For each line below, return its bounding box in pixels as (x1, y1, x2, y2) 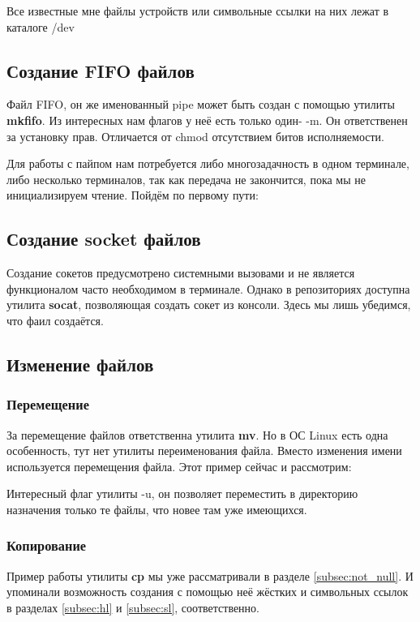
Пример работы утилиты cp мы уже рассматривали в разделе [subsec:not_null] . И (6, 567, 414, 584)
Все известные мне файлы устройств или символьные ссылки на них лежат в (6, 2, 389, 19)
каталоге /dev (6, 18, 75, 35)
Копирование (6, 535, 87, 556)
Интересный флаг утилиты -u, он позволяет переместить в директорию (6, 485, 358, 502)
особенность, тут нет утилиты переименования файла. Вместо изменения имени (6, 442, 402, 459)
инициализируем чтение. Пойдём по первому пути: (6, 187, 259, 204)
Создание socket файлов (6, 226, 201, 251)
